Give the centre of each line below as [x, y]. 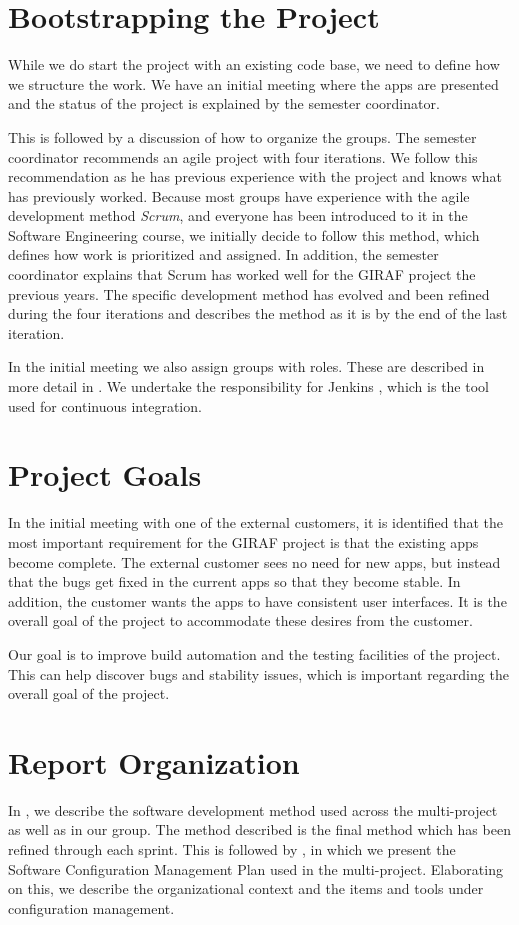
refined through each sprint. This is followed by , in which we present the [232, 849]
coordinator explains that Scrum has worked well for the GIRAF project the [242, 274]
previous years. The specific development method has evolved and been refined [249, 293]
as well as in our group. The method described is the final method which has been [259, 829]
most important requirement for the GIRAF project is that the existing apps [243, 541]
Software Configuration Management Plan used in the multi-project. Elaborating [255, 868]
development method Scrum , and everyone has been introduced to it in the [238, 215]
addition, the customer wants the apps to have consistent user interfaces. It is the [257, 600]
